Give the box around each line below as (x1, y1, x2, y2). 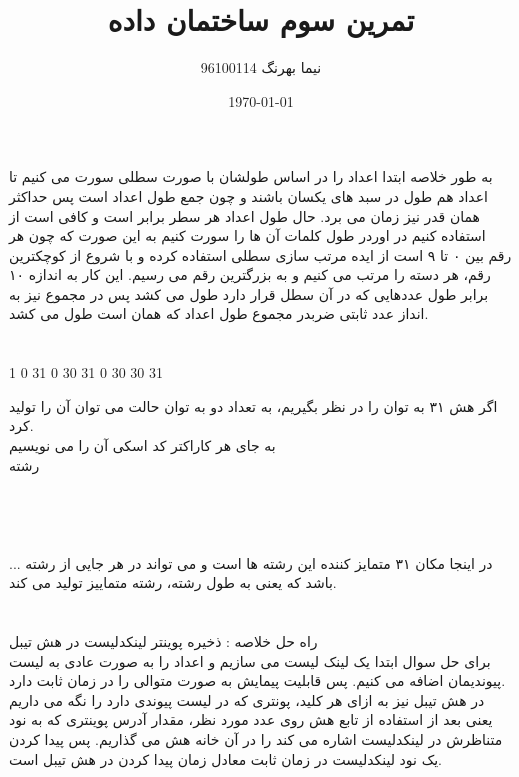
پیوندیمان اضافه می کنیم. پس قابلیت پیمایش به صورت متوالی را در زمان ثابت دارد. (9, 670, 506, 691)
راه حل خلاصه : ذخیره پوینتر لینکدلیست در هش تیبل (9, 630, 318, 651)
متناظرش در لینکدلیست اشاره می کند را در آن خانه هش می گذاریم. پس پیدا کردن (9, 728, 503, 749)
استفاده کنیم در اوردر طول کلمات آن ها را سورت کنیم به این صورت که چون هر (9, 225, 486, 246)
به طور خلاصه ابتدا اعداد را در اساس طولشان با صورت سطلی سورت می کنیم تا (9, 166, 493, 187)
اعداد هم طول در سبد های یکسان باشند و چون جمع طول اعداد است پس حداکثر (9, 185, 488, 206)
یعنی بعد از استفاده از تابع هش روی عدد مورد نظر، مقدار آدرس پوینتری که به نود (9, 709, 493, 730)
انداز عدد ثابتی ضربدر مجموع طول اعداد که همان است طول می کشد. (9, 303, 429, 324)
